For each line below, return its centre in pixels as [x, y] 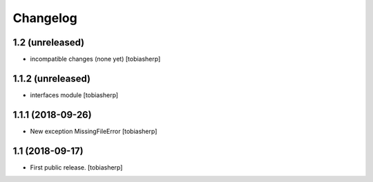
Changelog [45, 18]
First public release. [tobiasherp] [76, 167]
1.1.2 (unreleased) [52, 78]
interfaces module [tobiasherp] [74, 95]
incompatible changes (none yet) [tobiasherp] [95, 59]
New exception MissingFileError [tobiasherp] [94, 131]
